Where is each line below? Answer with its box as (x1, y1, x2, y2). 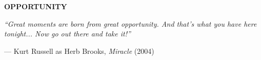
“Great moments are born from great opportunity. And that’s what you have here (4, 18, 257, 29)
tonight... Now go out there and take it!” (4, 28, 131, 39)
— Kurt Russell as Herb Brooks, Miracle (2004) (4, 45, 154, 56)
